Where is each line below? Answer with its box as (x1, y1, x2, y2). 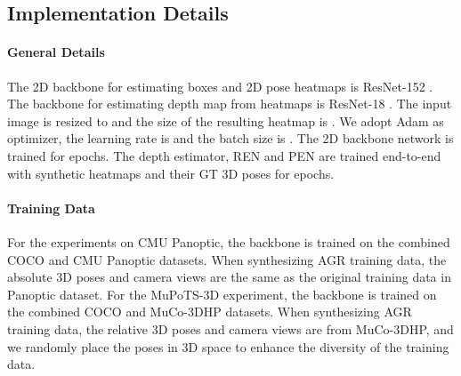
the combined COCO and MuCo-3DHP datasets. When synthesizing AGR (7, 302, 412, 321)
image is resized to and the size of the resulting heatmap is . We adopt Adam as (7, 111, 444, 130)
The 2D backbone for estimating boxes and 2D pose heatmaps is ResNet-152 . (7, 76, 433, 95)
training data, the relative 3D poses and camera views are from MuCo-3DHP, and (7, 319, 454, 338)
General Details (7, 43, 105, 61)
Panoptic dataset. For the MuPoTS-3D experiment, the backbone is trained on (7, 284, 437, 303)
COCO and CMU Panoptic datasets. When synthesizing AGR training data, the (7, 250, 447, 268)
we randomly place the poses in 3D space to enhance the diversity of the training (7, 337, 449, 356)
